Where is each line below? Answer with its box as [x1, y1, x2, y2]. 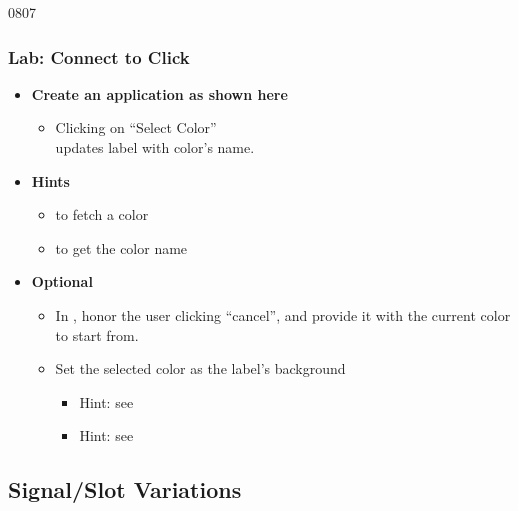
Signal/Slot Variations [8, 474, 242, 505]
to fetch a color [55, 204, 149, 225]
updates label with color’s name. [55, 137, 255, 157]
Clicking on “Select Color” [55, 117, 217, 138]
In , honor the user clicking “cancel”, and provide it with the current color [55, 304, 511, 325]
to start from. [55, 324, 139, 345]
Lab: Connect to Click [8, 44, 190, 69]
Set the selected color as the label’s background [55, 358, 346, 379]
